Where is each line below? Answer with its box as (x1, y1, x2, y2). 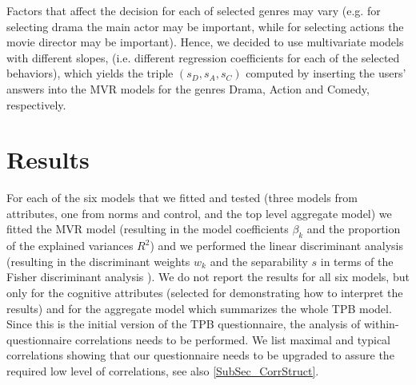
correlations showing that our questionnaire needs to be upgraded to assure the (6, 347, 394, 363)
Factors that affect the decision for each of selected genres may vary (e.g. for (6, 2, 381, 18)
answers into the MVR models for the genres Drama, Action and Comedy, (6, 80, 370, 97)
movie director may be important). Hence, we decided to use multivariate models (6, 34, 404, 50)
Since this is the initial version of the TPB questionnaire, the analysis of (6, 316, 361, 332)
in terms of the (320, 252, 394, 269)
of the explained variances (6, 237, 134, 254)
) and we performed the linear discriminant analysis (150, 237, 403, 254)
